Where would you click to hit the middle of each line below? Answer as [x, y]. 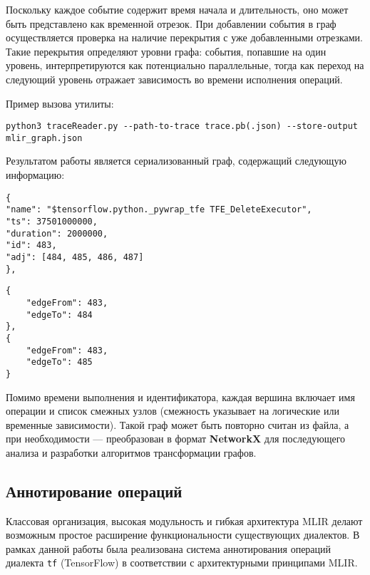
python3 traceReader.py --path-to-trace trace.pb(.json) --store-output [182, 126]
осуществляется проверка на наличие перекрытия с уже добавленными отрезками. [184, 37]
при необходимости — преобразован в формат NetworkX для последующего [176, 439]
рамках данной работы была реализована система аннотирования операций [169, 548]
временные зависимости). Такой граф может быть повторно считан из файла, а [178, 424]
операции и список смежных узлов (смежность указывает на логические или [173, 411]
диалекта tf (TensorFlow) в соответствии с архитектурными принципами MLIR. [182, 563]
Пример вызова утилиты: [60, 103]
